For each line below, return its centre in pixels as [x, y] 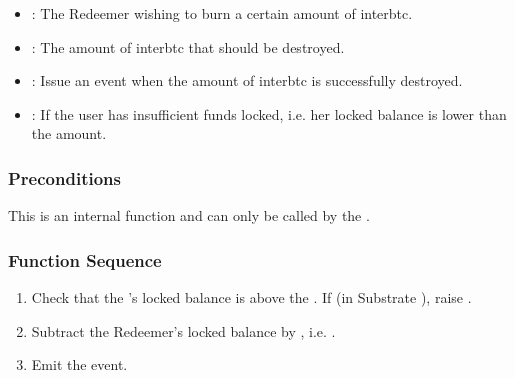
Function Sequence [85, 259]
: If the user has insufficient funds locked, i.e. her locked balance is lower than [269, 113]
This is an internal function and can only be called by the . [189, 215]
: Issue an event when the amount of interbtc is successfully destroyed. [247, 80]
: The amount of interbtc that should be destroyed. [188, 46]
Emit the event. [79, 364]
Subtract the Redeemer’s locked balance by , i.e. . [183, 330]
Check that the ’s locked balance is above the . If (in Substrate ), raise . [251, 297]
